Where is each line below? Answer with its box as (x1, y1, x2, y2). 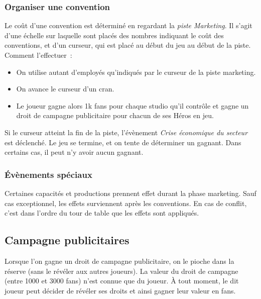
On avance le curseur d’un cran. (16, 83, 114, 94)
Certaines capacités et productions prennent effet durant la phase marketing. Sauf (5, 187, 256, 198)
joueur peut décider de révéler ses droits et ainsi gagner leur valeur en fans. (5, 285, 236, 295)
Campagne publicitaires (5, 232, 129, 248)
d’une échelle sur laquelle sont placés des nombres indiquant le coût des (5, 30, 224, 40)
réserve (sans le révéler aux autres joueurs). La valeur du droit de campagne (5, 265, 238, 276)
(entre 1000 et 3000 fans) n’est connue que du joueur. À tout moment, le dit (5, 275, 239, 286)
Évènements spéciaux (5, 168, 92, 180)
